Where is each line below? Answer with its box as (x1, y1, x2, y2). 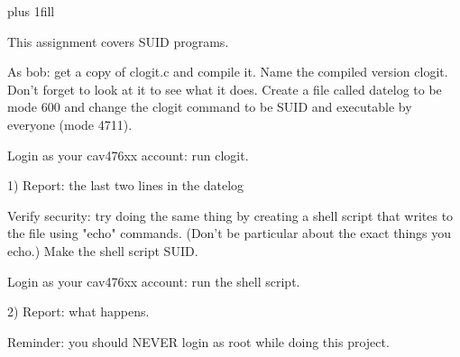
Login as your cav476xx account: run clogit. (7, 145, 249, 164)
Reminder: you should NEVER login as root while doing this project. (7, 332, 390, 351)
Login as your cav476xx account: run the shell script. (7, 271, 300, 290)
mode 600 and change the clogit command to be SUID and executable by (7, 97, 412, 116)
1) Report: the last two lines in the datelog (7, 176, 244, 195)
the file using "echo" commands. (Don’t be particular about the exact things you (7, 224, 452, 243)
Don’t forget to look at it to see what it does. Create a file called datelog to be (7, 79, 442, 98)
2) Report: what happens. (7, 302, 150, 321)
